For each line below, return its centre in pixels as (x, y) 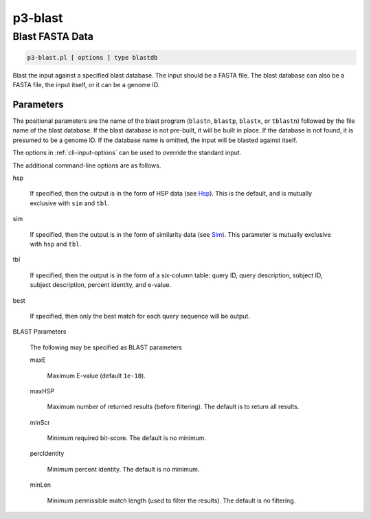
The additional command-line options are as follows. (87, 165)
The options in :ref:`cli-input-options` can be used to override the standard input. (127, 153)
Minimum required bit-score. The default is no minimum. (127, 438)
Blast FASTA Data (53, 36)
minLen (41, 485)
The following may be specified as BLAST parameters (106, 347)
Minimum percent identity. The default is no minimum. (123, 469)
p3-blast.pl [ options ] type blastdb (92, 57)
